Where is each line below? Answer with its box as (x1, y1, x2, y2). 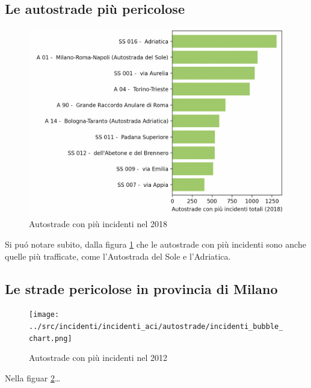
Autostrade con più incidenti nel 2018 (29, 217, 167, 230)
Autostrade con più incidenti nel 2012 (29, 351, 167, 364)
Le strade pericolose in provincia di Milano (5, 279, 278, 298)
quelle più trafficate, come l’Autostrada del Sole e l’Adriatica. (5, 249, 231, 262)
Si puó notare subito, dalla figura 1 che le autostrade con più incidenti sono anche (5, 237, 306, 250)
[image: (29, 310, 60, 319)
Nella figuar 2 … (5, 371, 61, 384)
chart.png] (29, 334, 72, 343)
